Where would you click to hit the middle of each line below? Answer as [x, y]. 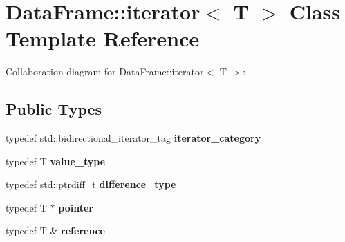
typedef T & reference [55, 231]
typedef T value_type [56, 161]
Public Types [54, 109]
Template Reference [103, 38]
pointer [76, 207]
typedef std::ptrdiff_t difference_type [91, 184]
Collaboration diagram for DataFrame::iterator [105, 72]
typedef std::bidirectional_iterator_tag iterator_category [133, 138]
